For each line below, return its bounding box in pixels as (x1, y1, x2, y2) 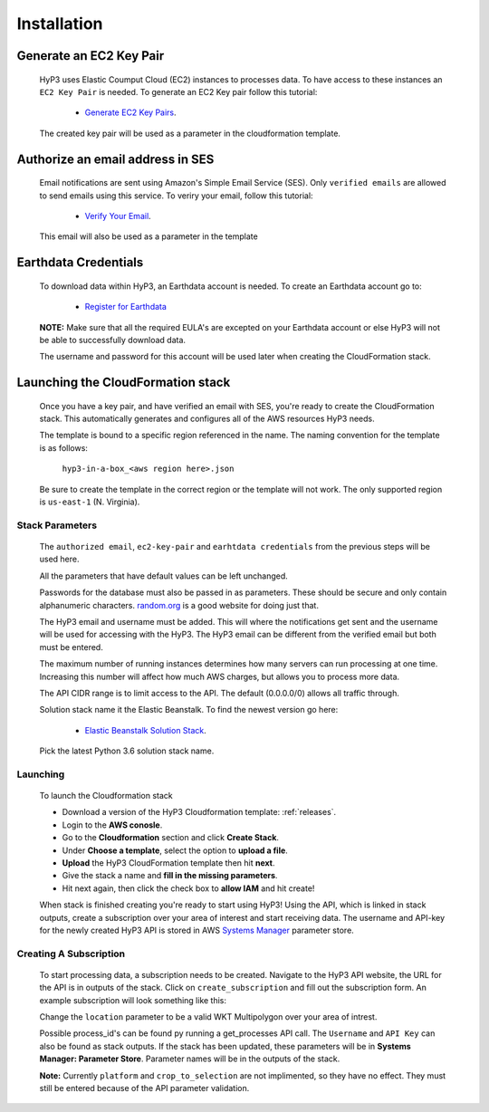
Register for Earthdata (84, 302, 168, 312)
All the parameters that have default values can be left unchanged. (39, 570, 289, 581)
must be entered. (39, 641, 103, 652)
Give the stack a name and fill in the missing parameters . (62, 870, 278, 881)
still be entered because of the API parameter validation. (39, 1083, 250, 1093)
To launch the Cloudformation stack (39, 791, 174, 801)
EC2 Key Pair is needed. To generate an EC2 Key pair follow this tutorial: (39, 86, 318, 97)
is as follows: (39, 442, 88, 453)
